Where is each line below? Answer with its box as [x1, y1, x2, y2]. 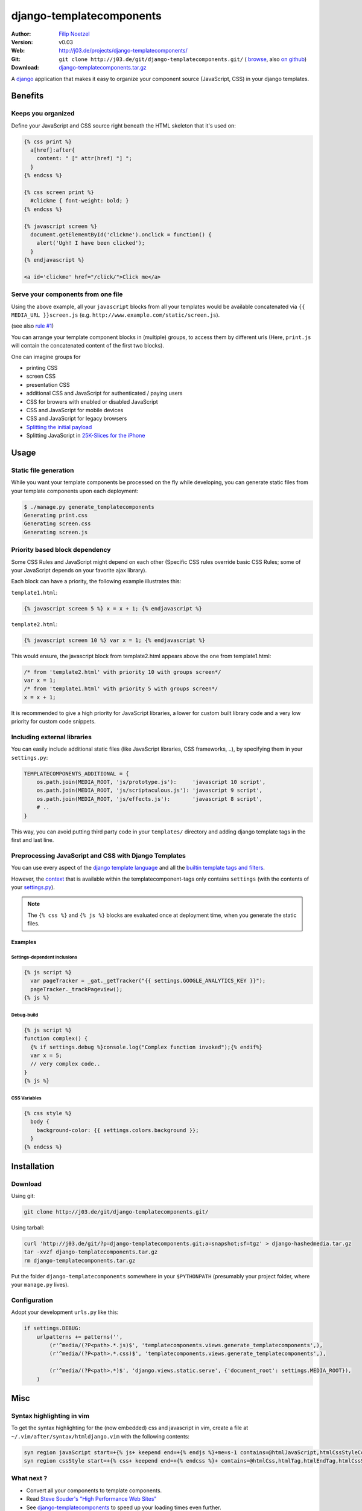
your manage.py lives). [11, 1281, 69, 1289]
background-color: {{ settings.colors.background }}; [36, 1127, 199, 1133]
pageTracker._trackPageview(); [30, 986, 123, 992]
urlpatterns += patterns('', [36, 1333, 123, 1340]
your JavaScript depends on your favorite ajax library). [11, 566, 147, 574]
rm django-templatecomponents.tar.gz [24, 1257, 136, 1264]
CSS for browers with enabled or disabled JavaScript [26, 398, 158, 405]
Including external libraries [11, 733, 92, 741]
